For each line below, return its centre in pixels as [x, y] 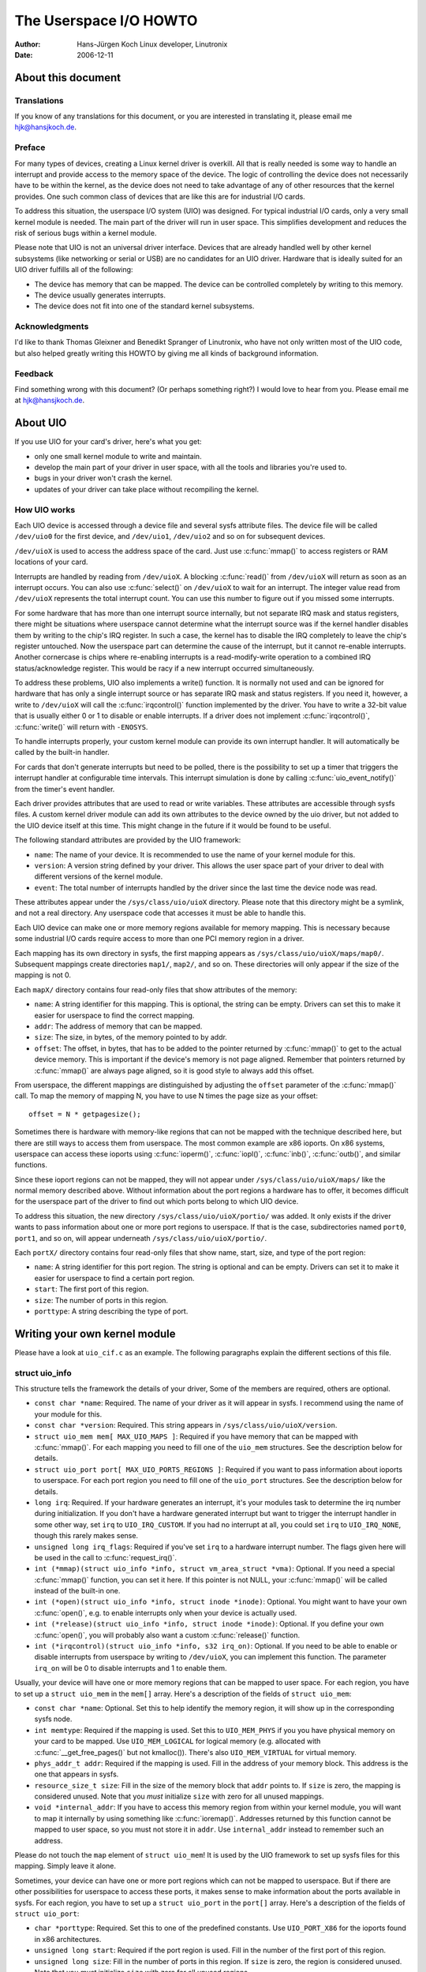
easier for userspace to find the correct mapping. [114, 1015]
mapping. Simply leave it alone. [65, 1866]
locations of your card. [51, 562]
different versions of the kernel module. [99, 876]
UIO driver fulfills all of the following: [74, 270]
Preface [30, 148]
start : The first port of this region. [92, 1289]
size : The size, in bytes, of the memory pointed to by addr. [131, 1037]
